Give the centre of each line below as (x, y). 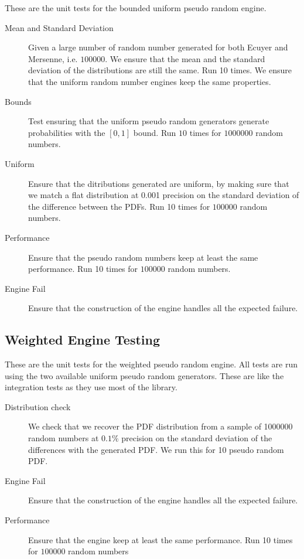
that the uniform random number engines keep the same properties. (150, 81)
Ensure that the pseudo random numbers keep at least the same (143, 257)
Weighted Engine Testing (83, 340)
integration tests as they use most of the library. (91, 387)
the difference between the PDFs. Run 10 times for (119, 206)
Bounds (18, 101)
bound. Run (155, 132)
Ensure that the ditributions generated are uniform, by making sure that (159, 183)
